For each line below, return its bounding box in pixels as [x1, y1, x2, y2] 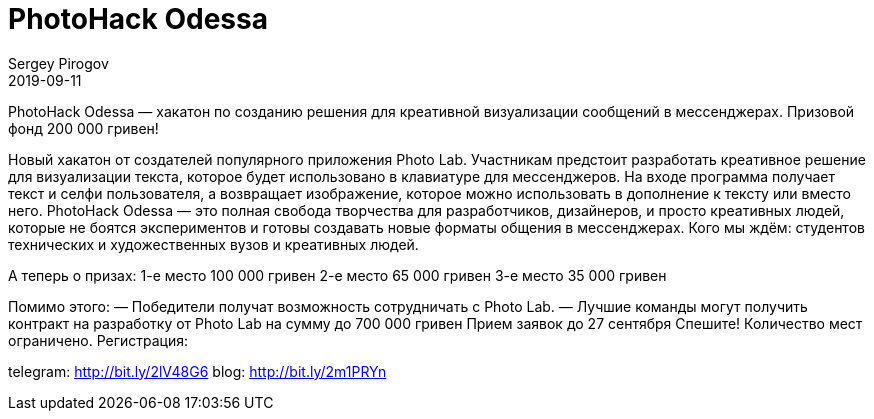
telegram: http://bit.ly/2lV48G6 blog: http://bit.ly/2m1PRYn [8, 362, 387, 380]
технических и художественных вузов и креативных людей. [8, 235, 419, 253]
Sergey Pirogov [8, 54, 109, 72]
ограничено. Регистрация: [8, 331, 189, 349]
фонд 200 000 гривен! [8, 119, 159, 137]
